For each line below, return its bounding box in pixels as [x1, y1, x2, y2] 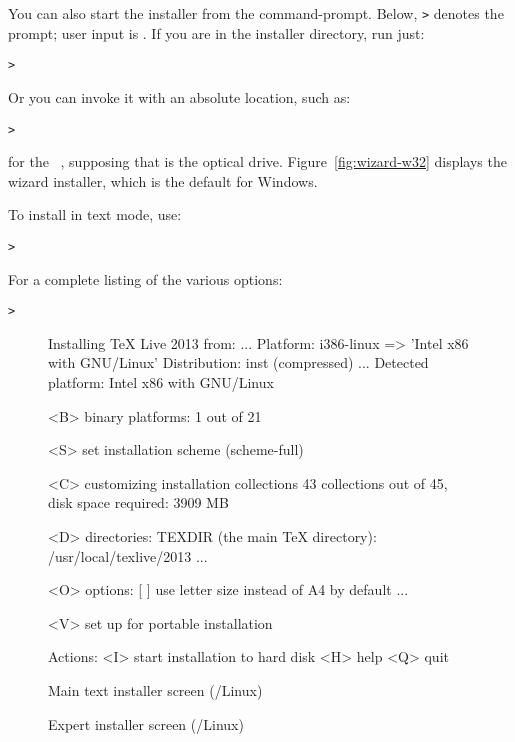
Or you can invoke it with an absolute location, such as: [8, 86, 351, 107]
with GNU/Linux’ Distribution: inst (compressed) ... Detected [48, 352, 429, 373]
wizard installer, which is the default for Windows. [8, 170, 318, 191]
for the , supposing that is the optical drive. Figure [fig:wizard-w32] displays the [8, 151, 507, 172]
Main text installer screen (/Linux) [48, 679, 263, 700]
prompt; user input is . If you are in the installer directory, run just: [8, 22, 425, 43]
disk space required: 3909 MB [48, 492, 229, 513]
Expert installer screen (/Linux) [48, 713, 244, 734]
